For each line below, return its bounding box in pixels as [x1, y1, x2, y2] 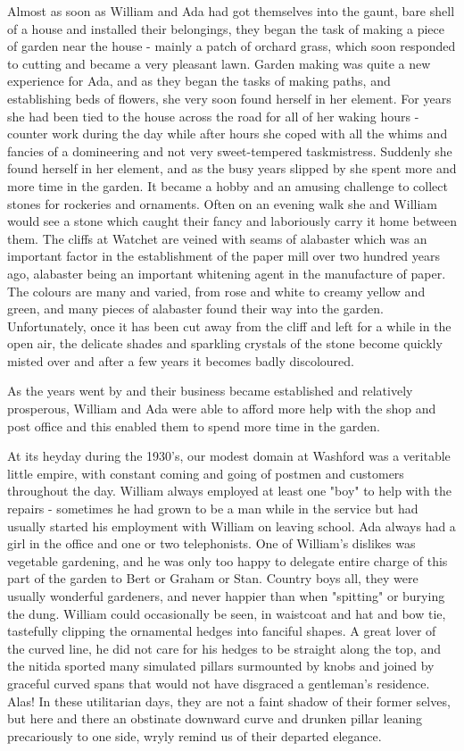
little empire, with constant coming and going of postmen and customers [7, 463, 404, 482]
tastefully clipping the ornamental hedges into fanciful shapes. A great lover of [7, 622, 436, 640]
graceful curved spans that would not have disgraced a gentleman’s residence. [7, 673, 430, 692]
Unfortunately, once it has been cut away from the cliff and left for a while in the [7, 316, 452, 335]
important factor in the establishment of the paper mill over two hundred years [7, 246, 441, 265]
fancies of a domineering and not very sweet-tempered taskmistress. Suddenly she [7, 141, 452, 160]
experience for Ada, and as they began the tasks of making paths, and [7, 71, 391, 90]
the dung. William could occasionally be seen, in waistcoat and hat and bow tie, [7, 604, 446, 622]
